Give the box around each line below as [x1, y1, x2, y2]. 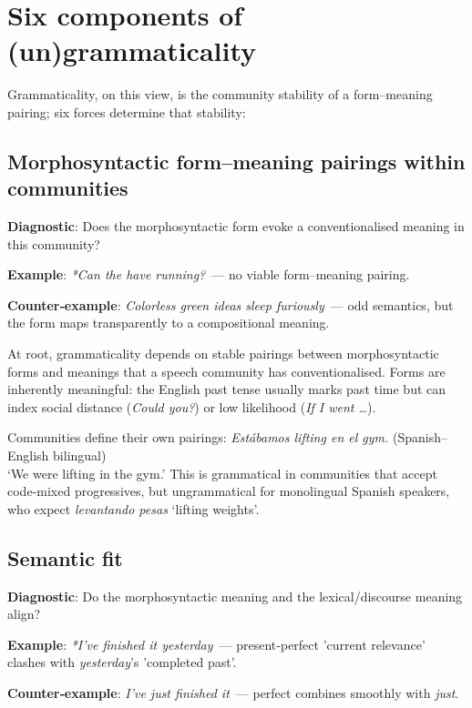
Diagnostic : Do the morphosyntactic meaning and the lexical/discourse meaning [7, 586, 463, 605]
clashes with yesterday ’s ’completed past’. [7, 652, 237, 672]
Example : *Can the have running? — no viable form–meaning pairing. [7, 265, 410, 284]
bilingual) [53, 446, 107, 465]
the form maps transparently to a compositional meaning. [7, 313, 330, 332]
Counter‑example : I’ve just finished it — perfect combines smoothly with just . [7, 683, 459, 702]
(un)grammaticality [7, 32, 257, 69]
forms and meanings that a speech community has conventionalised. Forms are [7, 361, 446, 380]
